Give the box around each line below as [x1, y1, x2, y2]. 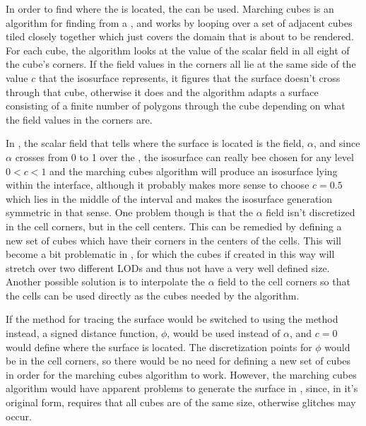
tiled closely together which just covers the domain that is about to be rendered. [6, 29, 354, 44]
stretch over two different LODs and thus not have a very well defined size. [6, 260, 330, 275]
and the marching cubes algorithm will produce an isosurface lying [49, 163, 338, 178]
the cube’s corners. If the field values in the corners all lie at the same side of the [6, 57, 356, 71]
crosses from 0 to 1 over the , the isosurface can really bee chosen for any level [15, 149, 354, 164]
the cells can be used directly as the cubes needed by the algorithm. [6, 288, 300, 302]
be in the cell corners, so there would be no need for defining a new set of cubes [6, 353, 351, 368]
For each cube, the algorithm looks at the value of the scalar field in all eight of [6, 42, 350, 57]
